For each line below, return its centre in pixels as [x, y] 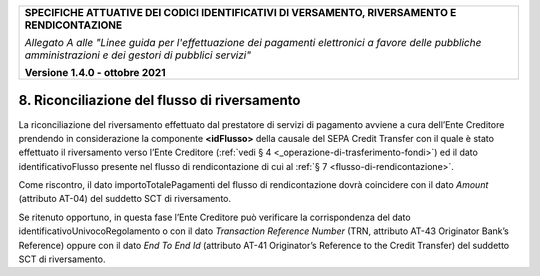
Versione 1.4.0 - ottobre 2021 [95, 72]
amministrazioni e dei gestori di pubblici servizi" [138, 55]
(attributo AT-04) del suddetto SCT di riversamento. [125, 199]
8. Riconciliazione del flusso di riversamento [159, 100]
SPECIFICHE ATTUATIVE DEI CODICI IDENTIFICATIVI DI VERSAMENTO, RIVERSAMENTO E [240, 12]
